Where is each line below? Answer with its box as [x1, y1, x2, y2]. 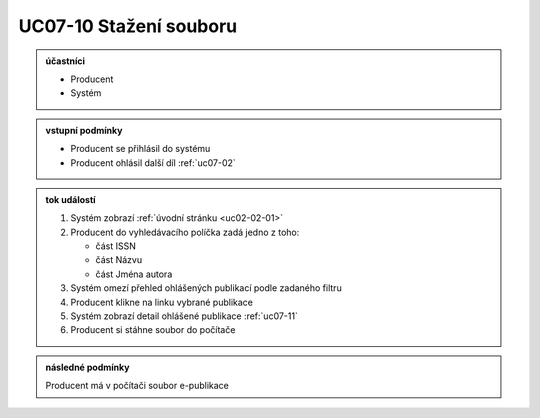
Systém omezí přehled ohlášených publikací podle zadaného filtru [70, 282, 342, 294]
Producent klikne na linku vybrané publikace [70, 296, 254, 308]
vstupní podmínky [45, 124, 123, 136]
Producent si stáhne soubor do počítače [70, 324, 236, 336]
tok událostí [45, 193, 96, 205]
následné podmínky [45, 361, 130, 373]
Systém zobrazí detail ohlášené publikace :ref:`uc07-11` [70, 310, 299, 322]
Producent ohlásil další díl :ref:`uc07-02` [70, 156, 237, 169]
